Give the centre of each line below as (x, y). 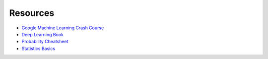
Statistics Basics (38, 48)
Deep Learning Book (43, 34)
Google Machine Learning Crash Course (63, 28)
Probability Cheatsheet (45, 42)
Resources (32, 13)
